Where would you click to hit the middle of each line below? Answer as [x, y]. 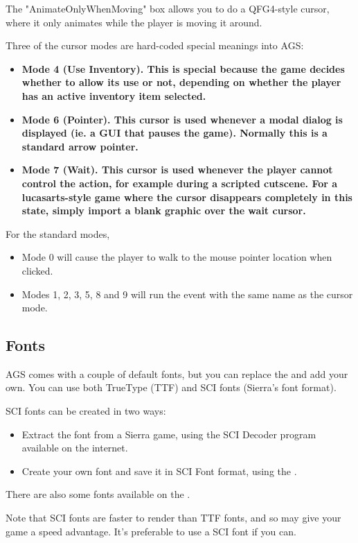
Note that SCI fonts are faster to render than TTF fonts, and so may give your [173, 518]
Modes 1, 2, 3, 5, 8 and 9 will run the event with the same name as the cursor [187, 294]
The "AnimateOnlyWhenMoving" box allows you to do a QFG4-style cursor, [168, 8]
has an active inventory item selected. [114, 95]
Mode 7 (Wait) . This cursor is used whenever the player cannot [177, 170]
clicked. [37, 270]
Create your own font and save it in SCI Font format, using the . [159, 471]
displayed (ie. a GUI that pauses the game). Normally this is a [174, 133]
